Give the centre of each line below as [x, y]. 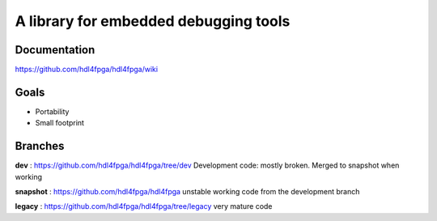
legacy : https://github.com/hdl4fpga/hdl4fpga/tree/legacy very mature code [144, 206]
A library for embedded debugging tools [153, 21]
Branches [40, 146]
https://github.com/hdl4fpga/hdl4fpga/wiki [86, 70]
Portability [52, 111]
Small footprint [60, 123]
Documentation [55, 50]
